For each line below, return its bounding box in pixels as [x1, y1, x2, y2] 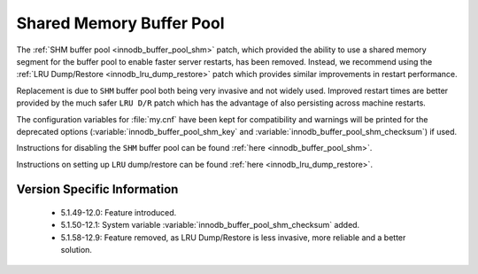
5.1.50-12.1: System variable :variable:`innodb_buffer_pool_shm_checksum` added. [60, 220, 360, 231]
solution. [60, 245, 93, 255]
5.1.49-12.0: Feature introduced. [60, 207, 177, 218]
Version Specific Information [16, 182, 179, 197]
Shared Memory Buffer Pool [16, 13, 225, 33]
